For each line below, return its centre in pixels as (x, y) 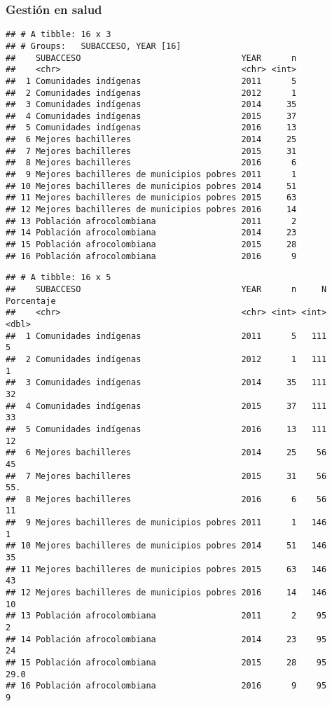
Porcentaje (31, 301)
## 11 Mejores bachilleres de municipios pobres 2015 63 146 (166, 569)
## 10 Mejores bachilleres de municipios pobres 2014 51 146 (166, 546)
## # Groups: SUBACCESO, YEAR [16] (94, 46)
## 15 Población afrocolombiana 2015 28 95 (166, 663)
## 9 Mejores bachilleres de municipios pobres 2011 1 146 (166, 523)
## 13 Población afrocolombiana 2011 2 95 (166, 616)
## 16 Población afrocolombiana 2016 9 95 (166, 686)
